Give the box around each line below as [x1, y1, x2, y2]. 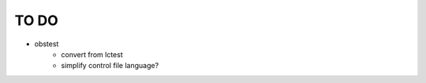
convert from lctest [61, 49, 124, 59]
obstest [34, 39, 59, 49]
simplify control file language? [61, 61, 159, 70]
